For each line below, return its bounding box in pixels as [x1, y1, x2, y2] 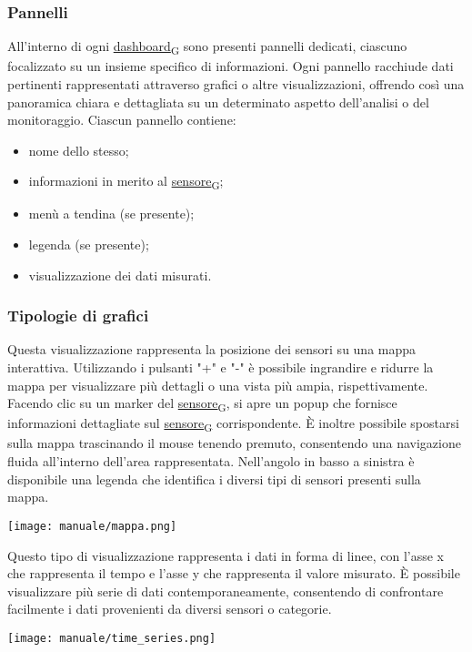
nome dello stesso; [28, 140, 129, 159]
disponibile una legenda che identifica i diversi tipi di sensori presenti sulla [7, 469, 421, 488]
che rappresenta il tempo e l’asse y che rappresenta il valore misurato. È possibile [7, 564, 460, 583]
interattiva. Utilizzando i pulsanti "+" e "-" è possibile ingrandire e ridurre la [7, 358, 434, 377]
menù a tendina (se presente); [28, 204, 195, 223]
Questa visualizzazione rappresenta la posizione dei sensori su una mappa [7, 340, 417, 359]
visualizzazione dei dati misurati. [28, 265, 212, 284]
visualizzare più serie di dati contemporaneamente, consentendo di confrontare [7, 581, 444, 600]
